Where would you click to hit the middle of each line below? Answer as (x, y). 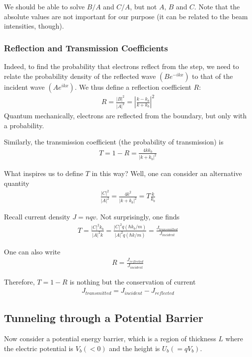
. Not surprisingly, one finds (138, 217)
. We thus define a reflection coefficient (133, 87)
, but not (143, 6)
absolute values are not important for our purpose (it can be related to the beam (126, 16)
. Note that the (217, 6)
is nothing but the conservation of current (133, 281)
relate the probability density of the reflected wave (80, 76)
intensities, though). (34, 26)
